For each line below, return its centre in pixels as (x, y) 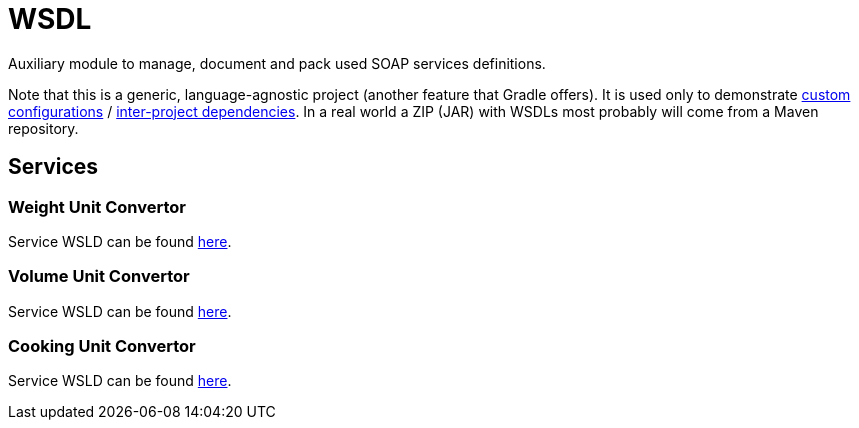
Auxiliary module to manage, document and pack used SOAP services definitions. (277, 63)
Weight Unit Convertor (97, 206)
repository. (43, 128)
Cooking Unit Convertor (102, 346)
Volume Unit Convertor (99, 276)
